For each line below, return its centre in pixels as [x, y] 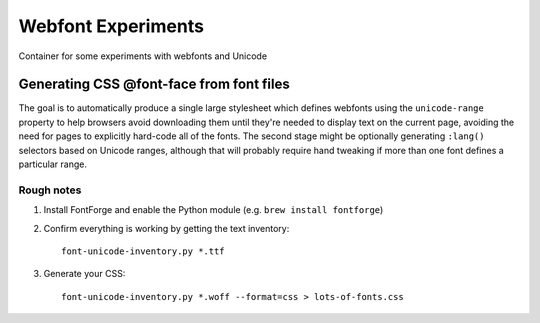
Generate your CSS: [84, 274]
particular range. [52, 164]
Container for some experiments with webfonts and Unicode [143, 56]
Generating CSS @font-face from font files [154, 84]
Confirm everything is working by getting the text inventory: [166, 228]
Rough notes [50, 190]
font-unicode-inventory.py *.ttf [143, 251]
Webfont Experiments [111, 26]
